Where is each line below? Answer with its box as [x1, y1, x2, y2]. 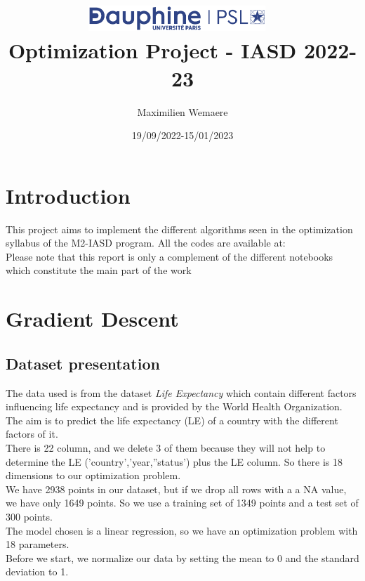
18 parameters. [6, 537, 69, 551]
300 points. [6, 509, 53, 523]
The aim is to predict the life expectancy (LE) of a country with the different [6, 412, 338, 427]
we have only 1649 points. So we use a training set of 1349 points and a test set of [6, 495, 359, 510]
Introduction [6, 181, 131, 209]
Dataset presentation [6, 352, 160, 374]
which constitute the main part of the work [6, 263, 192, 278]
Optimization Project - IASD [8, 36, 297, 65]
